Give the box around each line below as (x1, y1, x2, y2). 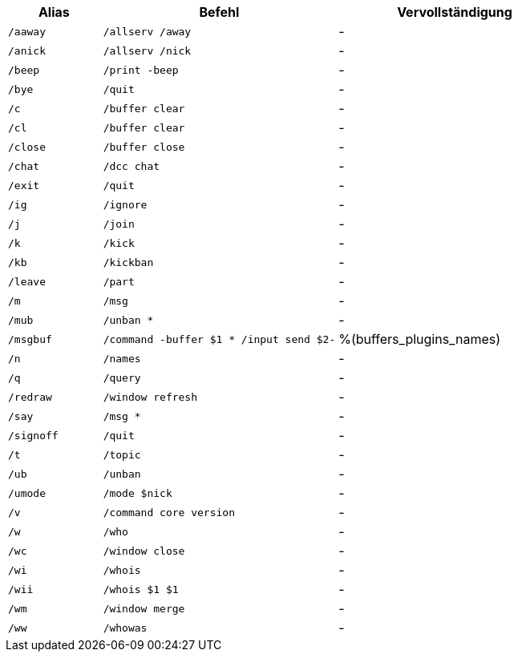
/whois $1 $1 (103, 583, 179, 595)
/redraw (8, 390, 52, 403)
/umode (8, 486, 46, 499)
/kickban (103, 256, 154, 268)
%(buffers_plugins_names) (338, 331, 501, 347)
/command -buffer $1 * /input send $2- (103, 333, 336, 345)
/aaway (8, 25, 46, 38)
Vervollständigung (397, 4, 512, 20)
